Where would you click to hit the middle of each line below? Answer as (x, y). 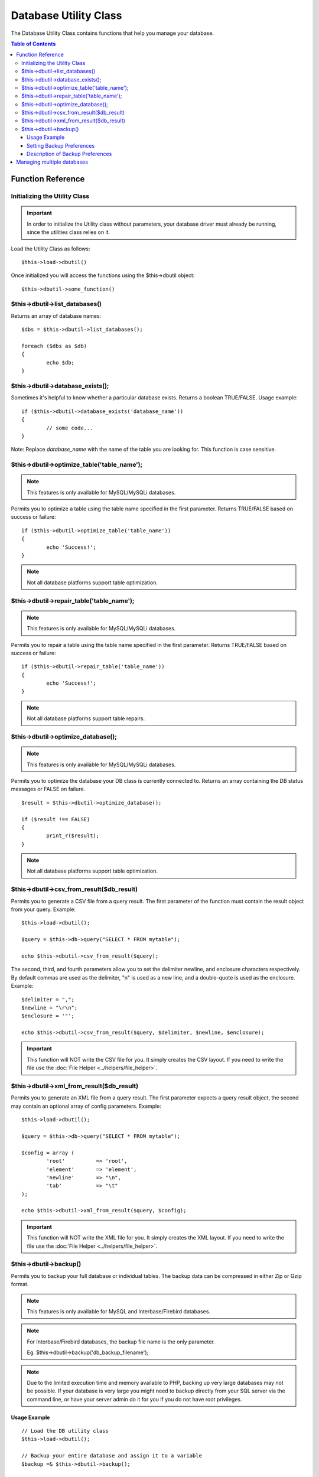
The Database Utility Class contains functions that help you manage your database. (113, 33)
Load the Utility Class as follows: (51, 249)
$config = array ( (48, 1153)
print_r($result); (73, 836)
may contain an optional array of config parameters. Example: (86, 1106)
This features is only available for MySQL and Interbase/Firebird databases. (119, 1311)
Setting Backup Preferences (61, 145)
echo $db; (61, 362)
